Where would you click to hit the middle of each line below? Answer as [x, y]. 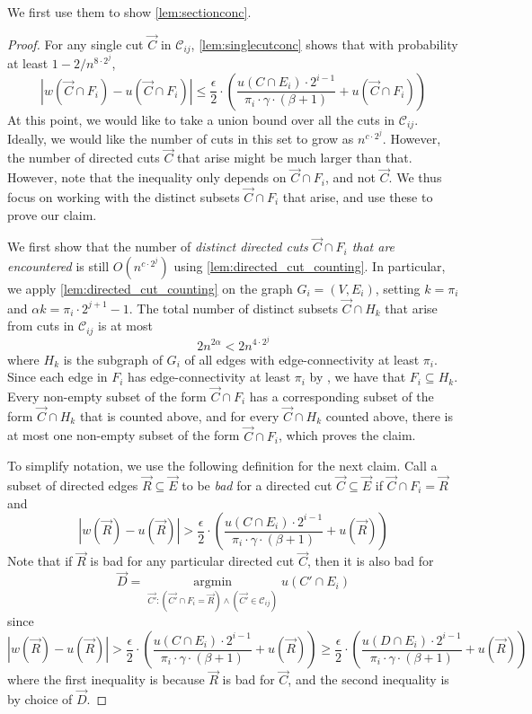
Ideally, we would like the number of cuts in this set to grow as [181, 138]
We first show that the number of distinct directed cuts [158, 247]
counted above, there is [390, 415]
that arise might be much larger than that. [295, 158]
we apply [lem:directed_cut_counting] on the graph [150, 289]
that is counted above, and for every [179, 415]
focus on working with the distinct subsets [124, 197]
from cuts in [41, 326]
